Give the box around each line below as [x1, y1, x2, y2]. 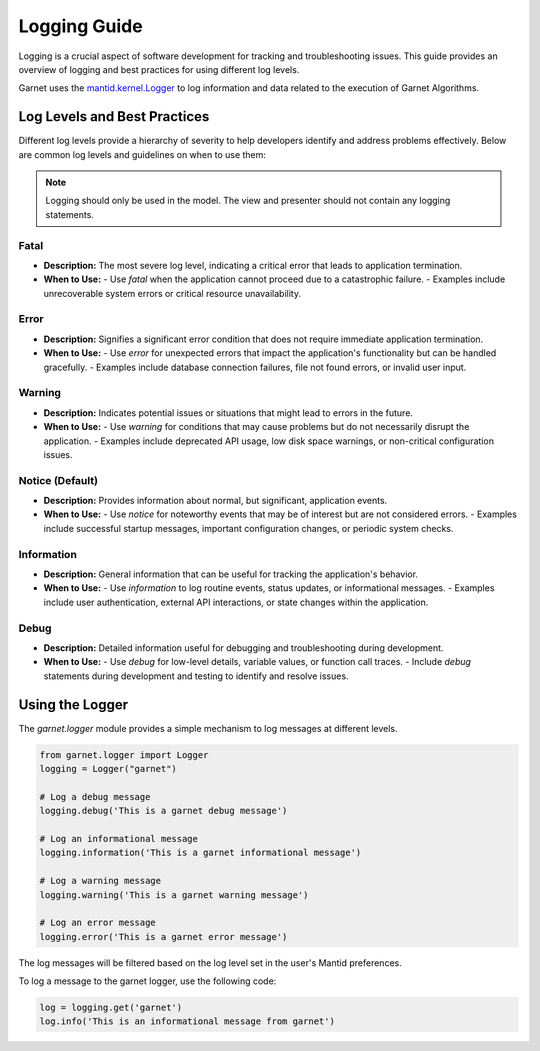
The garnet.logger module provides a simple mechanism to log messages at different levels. [18, 722, 399, 734]
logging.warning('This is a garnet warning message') [39, 889, 309, 900]
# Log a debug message [39, 791, 151, 802]
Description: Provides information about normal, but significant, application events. [43, 495, 388, 507]
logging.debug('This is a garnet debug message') [39, 805, 288, 817]
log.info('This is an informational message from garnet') [39, 1016, 335, 1027]
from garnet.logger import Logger [39, 749, 209, 760]
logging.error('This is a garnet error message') [39, 931, 288, 942]
